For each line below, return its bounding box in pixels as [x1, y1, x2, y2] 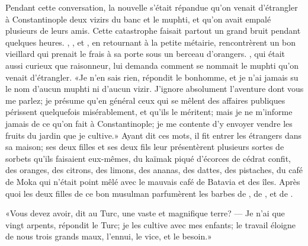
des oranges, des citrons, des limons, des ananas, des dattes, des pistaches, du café [5, 164, 303, 176]
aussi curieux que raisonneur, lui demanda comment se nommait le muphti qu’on [5, 59, 299, 71]
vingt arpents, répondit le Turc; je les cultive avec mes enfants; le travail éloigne [5, 218, 296, 231]
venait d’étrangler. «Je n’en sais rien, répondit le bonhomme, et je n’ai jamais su [5, 71, 299, 83]
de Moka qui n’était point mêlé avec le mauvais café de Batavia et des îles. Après [5, 175, 300, 187]
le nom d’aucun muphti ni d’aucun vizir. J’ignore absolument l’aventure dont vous [5, 82, 304, 95]
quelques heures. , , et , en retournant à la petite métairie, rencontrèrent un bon [5, 36, 296, 48]
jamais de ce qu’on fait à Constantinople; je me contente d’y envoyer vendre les [5, 117, 293, 129]
